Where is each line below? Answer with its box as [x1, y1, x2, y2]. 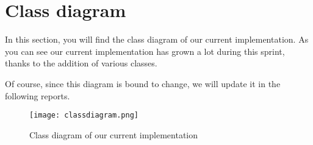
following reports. [5, 89, 70, 102]
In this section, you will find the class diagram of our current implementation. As [5, 33, 309, 46]
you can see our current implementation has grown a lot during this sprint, [5, 44, 285, 57]
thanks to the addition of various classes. [5, 57, 157, 69]
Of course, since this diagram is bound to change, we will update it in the [5, 77, 281, 90]
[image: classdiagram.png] [29, 111, 139, 120]
